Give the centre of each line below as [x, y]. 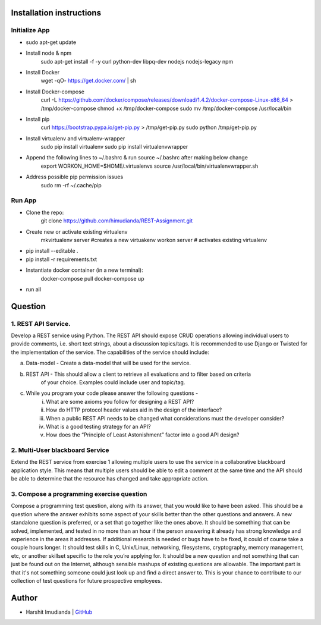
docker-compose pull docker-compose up [92, 278]
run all [34, 289]
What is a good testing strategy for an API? [98, 426]
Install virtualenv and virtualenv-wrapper [75, 138]
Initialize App [30, 30]
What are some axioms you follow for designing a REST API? [120, 401]
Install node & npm [49, 53]
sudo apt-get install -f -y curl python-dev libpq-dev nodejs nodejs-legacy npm [137, 61]
